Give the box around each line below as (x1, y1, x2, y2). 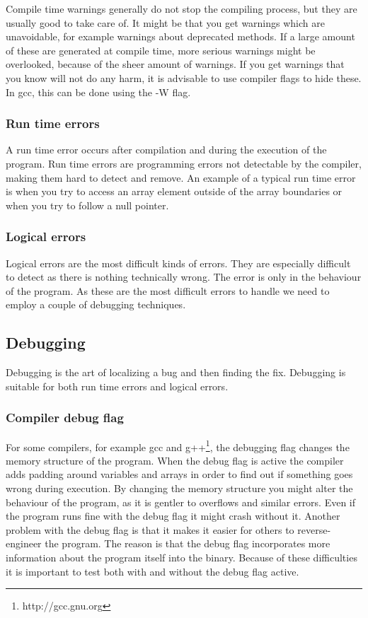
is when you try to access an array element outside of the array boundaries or (6, 184, 343, 199)
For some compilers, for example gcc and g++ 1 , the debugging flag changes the (6, 437, 350, 454)
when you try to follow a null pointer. (6, 197, 169, 212)
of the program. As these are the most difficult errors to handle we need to (6, 283, 330, 298)
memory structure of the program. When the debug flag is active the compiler (6, 453, 344, 467)
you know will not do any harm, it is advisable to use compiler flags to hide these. (6, 70, 362, 85)
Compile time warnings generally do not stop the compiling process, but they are (6, 1, 357, 16)
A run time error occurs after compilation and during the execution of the (6, 142, 327, 157)
